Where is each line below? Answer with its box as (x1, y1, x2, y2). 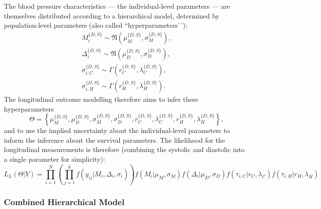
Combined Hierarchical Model (4, 196, 125, 208)
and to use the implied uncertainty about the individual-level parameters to (4, 125, 230, 135)
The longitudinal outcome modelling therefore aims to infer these (4, 94, 198, 104)
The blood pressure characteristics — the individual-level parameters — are (4, 1, 230, 11)
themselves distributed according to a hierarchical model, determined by (4, 10, 220, 20)
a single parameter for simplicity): (4, 153, 105, 164)
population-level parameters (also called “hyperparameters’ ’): (4, 20, 188, 30)
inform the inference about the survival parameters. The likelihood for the (4, 134, 225, 145)
